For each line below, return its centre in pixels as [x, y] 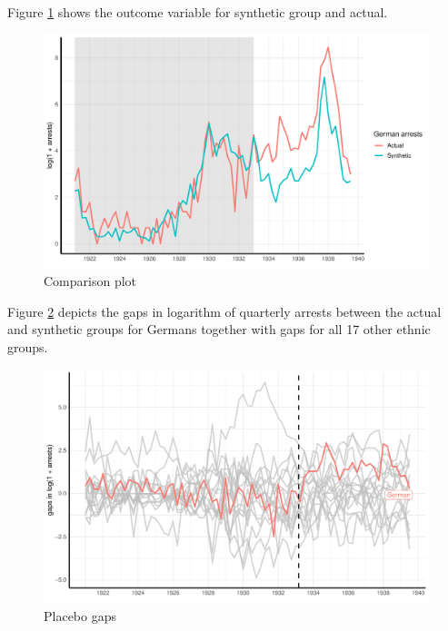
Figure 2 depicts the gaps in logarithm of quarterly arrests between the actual [224, 311]
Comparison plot [90, 281]
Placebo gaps [80, 616]
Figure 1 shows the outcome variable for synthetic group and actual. [198, 12]
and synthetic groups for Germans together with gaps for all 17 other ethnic [219, 329]
